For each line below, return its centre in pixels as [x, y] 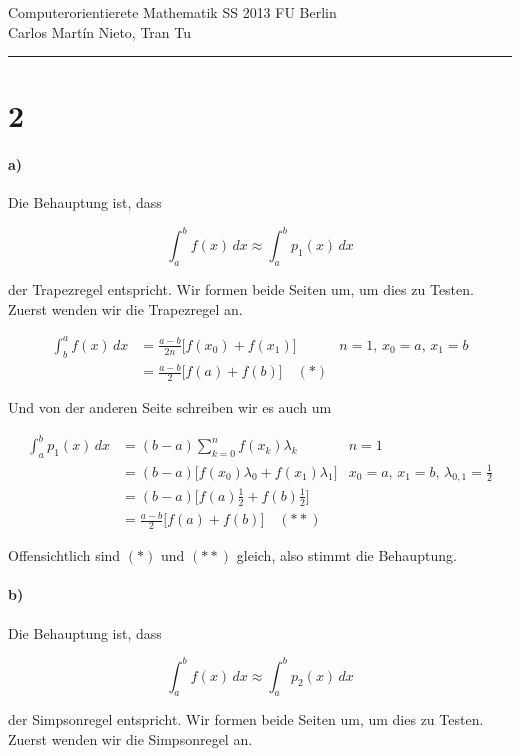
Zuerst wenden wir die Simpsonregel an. [130, 739]
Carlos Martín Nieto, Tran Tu [99, 31]
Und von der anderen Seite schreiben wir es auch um [170, 407]
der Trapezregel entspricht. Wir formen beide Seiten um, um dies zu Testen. [241, 289]
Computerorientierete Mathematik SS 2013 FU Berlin [172, 12]
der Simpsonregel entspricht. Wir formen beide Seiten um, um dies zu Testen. [246, 719]
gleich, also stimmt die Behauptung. [346, 555]
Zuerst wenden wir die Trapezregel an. [125, 308]
